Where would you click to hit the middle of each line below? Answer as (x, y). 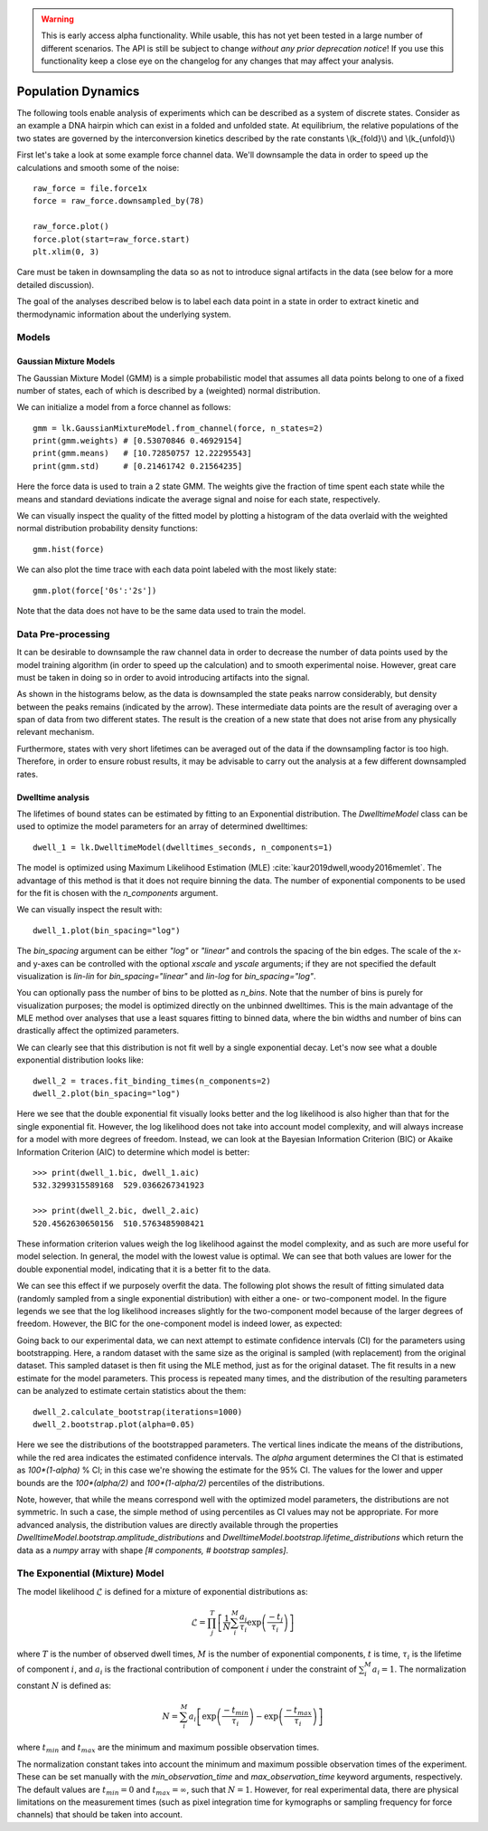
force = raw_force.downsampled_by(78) (119, 201)
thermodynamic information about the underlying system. (124, 314)
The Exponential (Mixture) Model (90, 1573)
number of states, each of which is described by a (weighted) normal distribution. (169, 390)
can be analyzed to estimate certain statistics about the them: (131, 1391)
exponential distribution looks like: (80, 1060)
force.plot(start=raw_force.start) (112, 239)
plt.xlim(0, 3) (66, 252)
